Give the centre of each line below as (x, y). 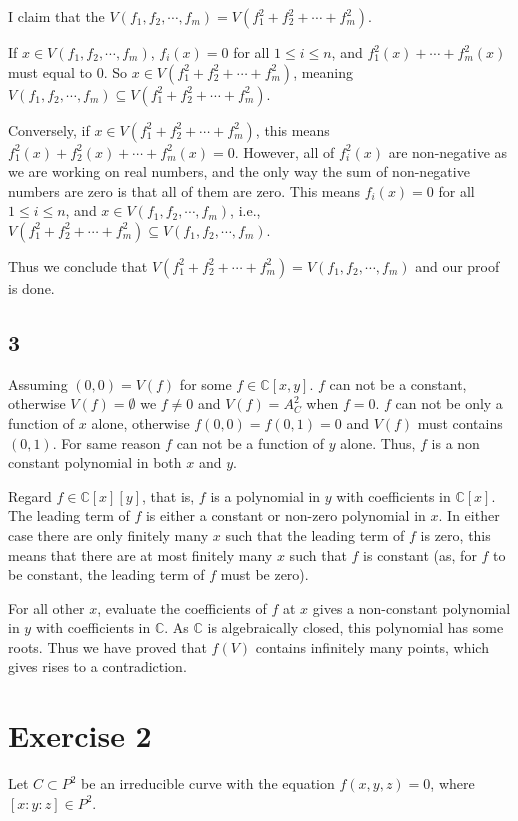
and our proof (457, 265)
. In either (469, 515)
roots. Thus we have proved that (107, 646)
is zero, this (455, 534)
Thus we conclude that (78, 265)
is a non (455, 442)
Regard (30, 495)
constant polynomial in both (95, 462)
